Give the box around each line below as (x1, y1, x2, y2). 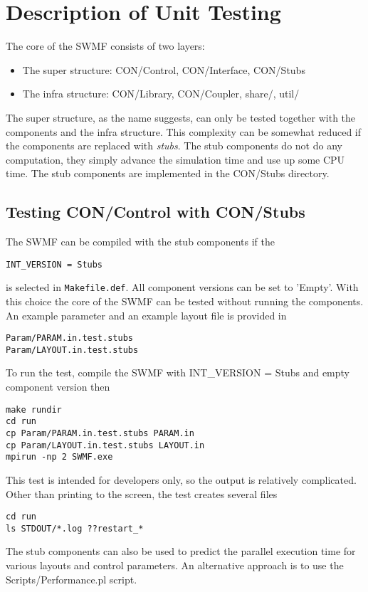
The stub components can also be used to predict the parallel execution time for (6, 544, 356, 559)
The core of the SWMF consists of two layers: (6, 38, 205, 53)
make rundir (6, 404, 62, 415)
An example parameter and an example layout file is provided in (6, 307, 287, 322)
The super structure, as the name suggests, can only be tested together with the (6, 110, 356, 125)
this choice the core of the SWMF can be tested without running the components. (6, 293, 364, 308)
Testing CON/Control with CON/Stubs (6, 201, 305, 223)
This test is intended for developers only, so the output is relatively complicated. (6, 472, 357, 487)
